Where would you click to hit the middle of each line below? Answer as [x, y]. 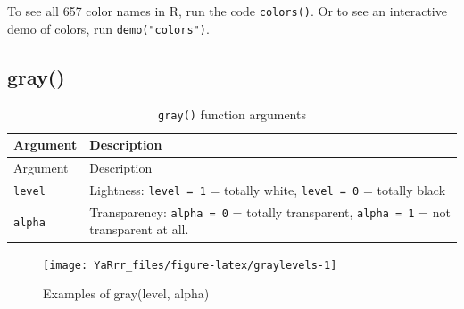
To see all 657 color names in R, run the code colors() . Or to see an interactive [227, 11]
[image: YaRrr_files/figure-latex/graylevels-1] [190, 265]
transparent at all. [139, 229]
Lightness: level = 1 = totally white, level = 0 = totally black [268, 189]
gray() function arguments [232, 114]
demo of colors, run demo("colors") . [108, 28]
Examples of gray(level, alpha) [126, 293]
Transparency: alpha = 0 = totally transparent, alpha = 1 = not [270, 211]
